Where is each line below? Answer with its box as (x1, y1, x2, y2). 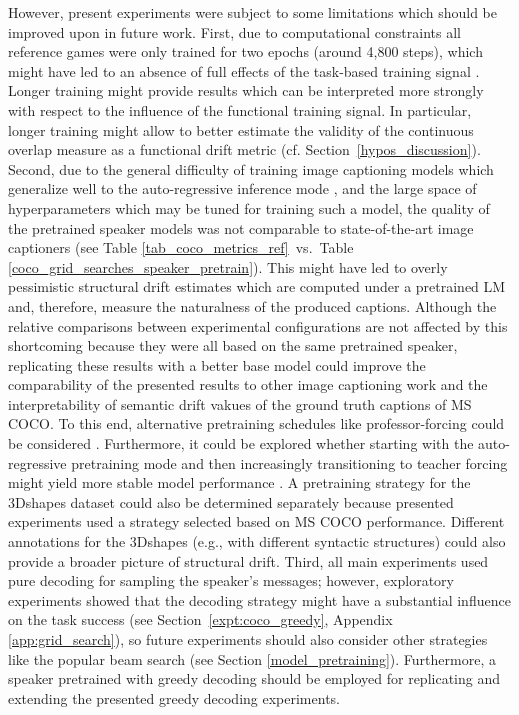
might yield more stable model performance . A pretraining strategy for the (8, 472, 471, 493)
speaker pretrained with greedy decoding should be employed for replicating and (8, 668, 500, 689)
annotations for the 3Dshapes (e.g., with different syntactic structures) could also (8, 531, 506, 552)
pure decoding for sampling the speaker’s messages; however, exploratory (8, 570, 454, 591)
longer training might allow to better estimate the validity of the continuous (8, 119, 474, 140)
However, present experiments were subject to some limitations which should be (8, 2, 498, 22)
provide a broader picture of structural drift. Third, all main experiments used (8, 550, 489, 571)
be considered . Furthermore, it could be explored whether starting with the (8, 433, 474, 454)
